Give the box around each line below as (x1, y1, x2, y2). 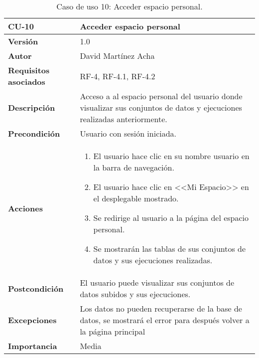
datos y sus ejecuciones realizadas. (93, 254, 213, 266)
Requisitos (8, 64, 50, 76)
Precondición (8, 128, 60, 139)
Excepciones (8, 314, 57, 326)
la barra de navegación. (93, 162, 174, 173)
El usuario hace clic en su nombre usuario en (93, 150, 250, 162)
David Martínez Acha (80, 50, 155, 61)
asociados (8, 76, 45, 87)
